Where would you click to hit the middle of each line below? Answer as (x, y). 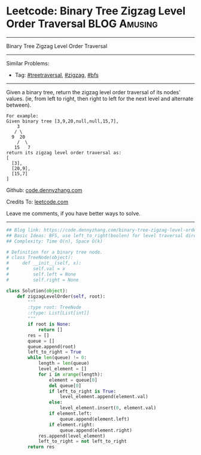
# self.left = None (41, 274)
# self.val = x (36, 269)
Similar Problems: (28, 63)
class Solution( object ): (37, 291)
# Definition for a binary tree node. (54, 252)
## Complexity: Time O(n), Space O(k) (54, 241)
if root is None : (49, 324)
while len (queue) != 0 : (57, 358)
